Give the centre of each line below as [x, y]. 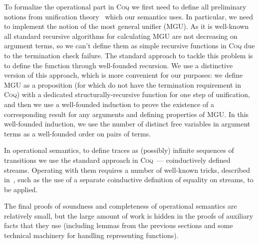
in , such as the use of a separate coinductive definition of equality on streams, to [129, 180]
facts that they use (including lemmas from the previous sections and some [119, 225]
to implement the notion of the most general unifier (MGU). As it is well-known [127, 26]
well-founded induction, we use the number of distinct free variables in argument [127, 124]
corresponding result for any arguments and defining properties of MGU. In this [127, 114]
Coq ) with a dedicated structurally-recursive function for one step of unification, [127, 94]
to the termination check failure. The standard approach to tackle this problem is [129, 55]
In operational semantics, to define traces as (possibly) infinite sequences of [119, 150]
